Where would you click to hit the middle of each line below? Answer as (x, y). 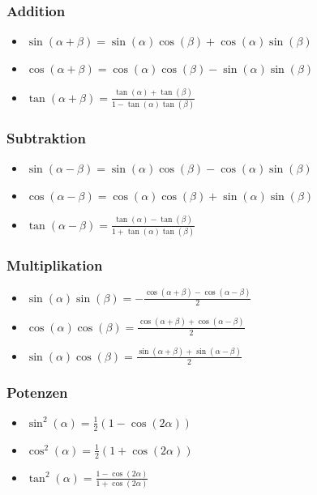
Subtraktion (46, 137)
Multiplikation (55, 265)
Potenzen (37, 392)
